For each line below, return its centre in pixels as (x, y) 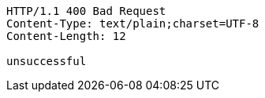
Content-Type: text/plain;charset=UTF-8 (133, 24)
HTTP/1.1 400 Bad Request (86, 11)
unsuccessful (47, 61)
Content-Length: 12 (66, 36)
